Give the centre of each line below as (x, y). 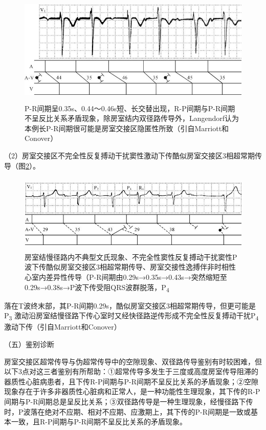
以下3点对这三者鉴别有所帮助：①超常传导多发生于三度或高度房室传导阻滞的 (131, 371)
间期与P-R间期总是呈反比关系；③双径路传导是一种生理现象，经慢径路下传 (129, 401)
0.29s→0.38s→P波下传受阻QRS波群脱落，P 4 (97, 288)
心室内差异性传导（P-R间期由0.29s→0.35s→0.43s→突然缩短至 (126, 277)
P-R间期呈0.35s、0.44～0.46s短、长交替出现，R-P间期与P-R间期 (130, 108)
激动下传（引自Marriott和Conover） (63, 327)
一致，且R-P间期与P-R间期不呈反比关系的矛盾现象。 (99, 422)
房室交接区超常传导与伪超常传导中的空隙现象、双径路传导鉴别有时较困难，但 (133, 361)
